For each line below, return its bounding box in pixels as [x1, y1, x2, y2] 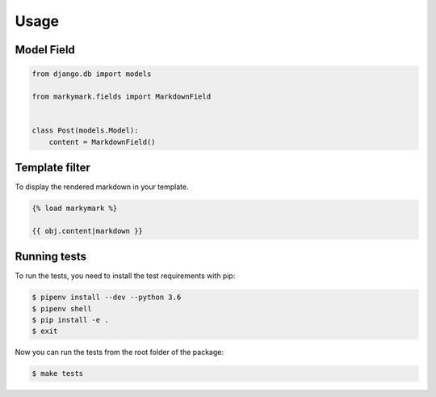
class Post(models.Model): [31, 126, 139, 135]
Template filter [15, 160, 90, 174]
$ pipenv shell [31, 304, 92, 313]
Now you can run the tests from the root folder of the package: [15, 348, 224, 357]
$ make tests [31, 369, 84, 378]
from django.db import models [31, 70, 152, 78]
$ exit [31, 327, 58, 336]
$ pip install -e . [31, 315, 109, 325]
